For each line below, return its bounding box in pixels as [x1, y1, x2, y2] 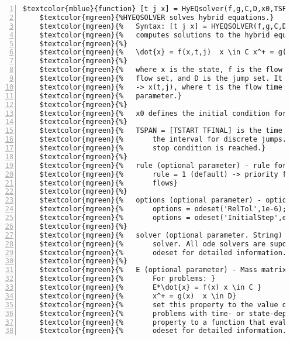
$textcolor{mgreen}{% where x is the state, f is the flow [39, 66, 282, 74]
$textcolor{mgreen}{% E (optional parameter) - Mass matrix [39, 266, 287, 274]
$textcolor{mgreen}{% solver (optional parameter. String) [39, 231, 282, 239]
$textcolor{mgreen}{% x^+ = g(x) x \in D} [39, 291, 237, 300]
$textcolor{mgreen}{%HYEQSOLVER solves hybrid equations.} [39, 13, 274, 22]
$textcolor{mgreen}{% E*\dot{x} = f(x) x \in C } [39, 283, 262, 291]
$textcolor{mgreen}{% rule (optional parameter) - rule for [39, 161, 287, 170]
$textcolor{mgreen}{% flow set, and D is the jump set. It [39, 74, 282, 83]
